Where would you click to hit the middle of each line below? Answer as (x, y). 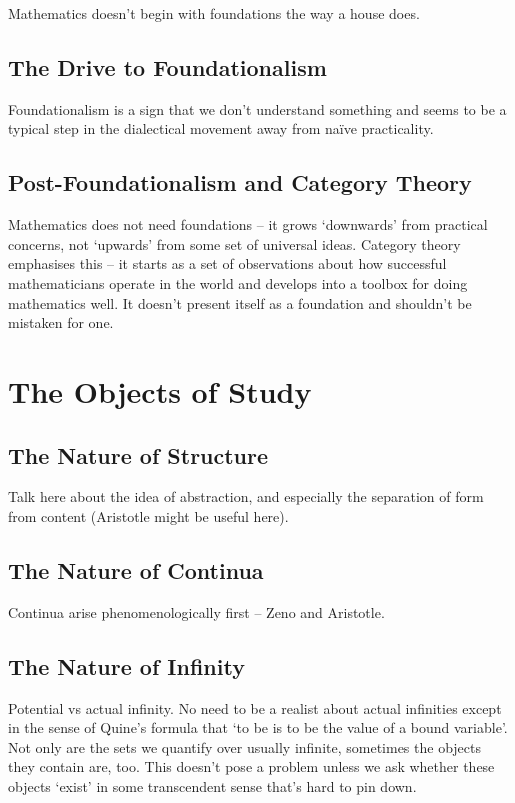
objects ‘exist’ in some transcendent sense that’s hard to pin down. (212, 785)
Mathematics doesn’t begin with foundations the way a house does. (214, 13)
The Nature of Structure (138, 454)
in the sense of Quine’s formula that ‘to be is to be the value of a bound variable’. (258, 727)
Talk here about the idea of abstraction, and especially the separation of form (246, 496)
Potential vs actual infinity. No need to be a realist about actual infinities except (255, 707)
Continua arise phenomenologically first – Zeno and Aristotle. (196, 611)
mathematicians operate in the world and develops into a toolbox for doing (238, 282)
